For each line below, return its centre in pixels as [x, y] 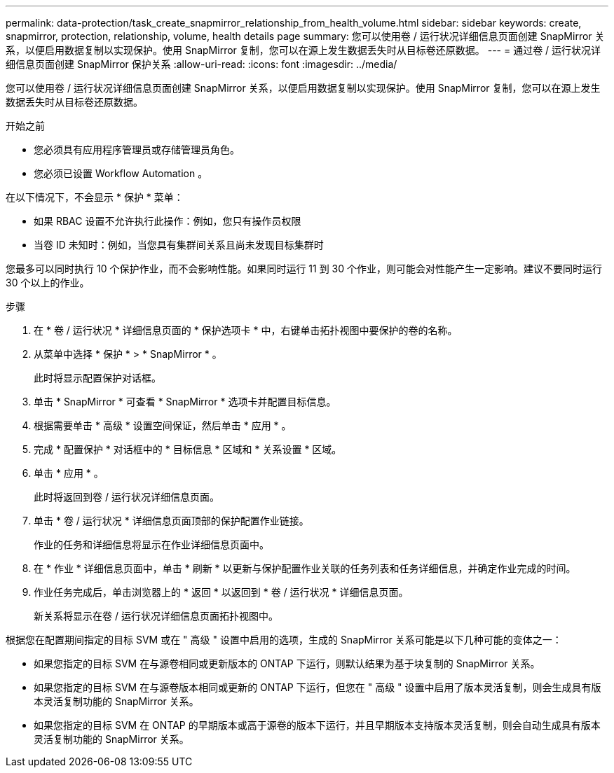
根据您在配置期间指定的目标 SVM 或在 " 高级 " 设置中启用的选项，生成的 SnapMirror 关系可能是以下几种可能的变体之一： [284, 640]
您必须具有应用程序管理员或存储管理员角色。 [137, 149]
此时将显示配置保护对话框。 [97, 378]
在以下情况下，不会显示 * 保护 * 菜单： [95, 197]
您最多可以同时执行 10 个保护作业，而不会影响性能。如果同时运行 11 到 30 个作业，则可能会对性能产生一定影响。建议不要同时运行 [304, 269]
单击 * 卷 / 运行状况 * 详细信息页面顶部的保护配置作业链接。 [171, 521]
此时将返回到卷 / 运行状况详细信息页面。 [127, 497]
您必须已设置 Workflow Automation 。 [121, 173]
